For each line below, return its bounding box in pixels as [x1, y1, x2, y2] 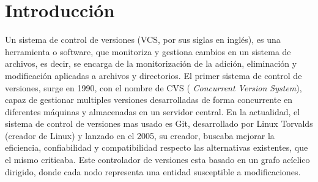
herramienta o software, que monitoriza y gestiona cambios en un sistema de [5, 45, 291, 58]
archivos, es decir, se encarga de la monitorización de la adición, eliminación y [5, 57, 297, 70]
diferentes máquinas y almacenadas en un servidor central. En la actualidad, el [5, 105, 300, 118]
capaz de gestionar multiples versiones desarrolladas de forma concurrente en [5, 93, 293, 106]
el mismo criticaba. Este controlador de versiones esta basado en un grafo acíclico [5, 153, 310, 166]
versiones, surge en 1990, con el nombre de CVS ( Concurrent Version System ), [5, 81, 302, 94]
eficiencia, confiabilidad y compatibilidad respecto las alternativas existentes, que [5, 141, 308, 154]
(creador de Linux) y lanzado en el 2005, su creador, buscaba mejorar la [5, 129, 275, 142]
